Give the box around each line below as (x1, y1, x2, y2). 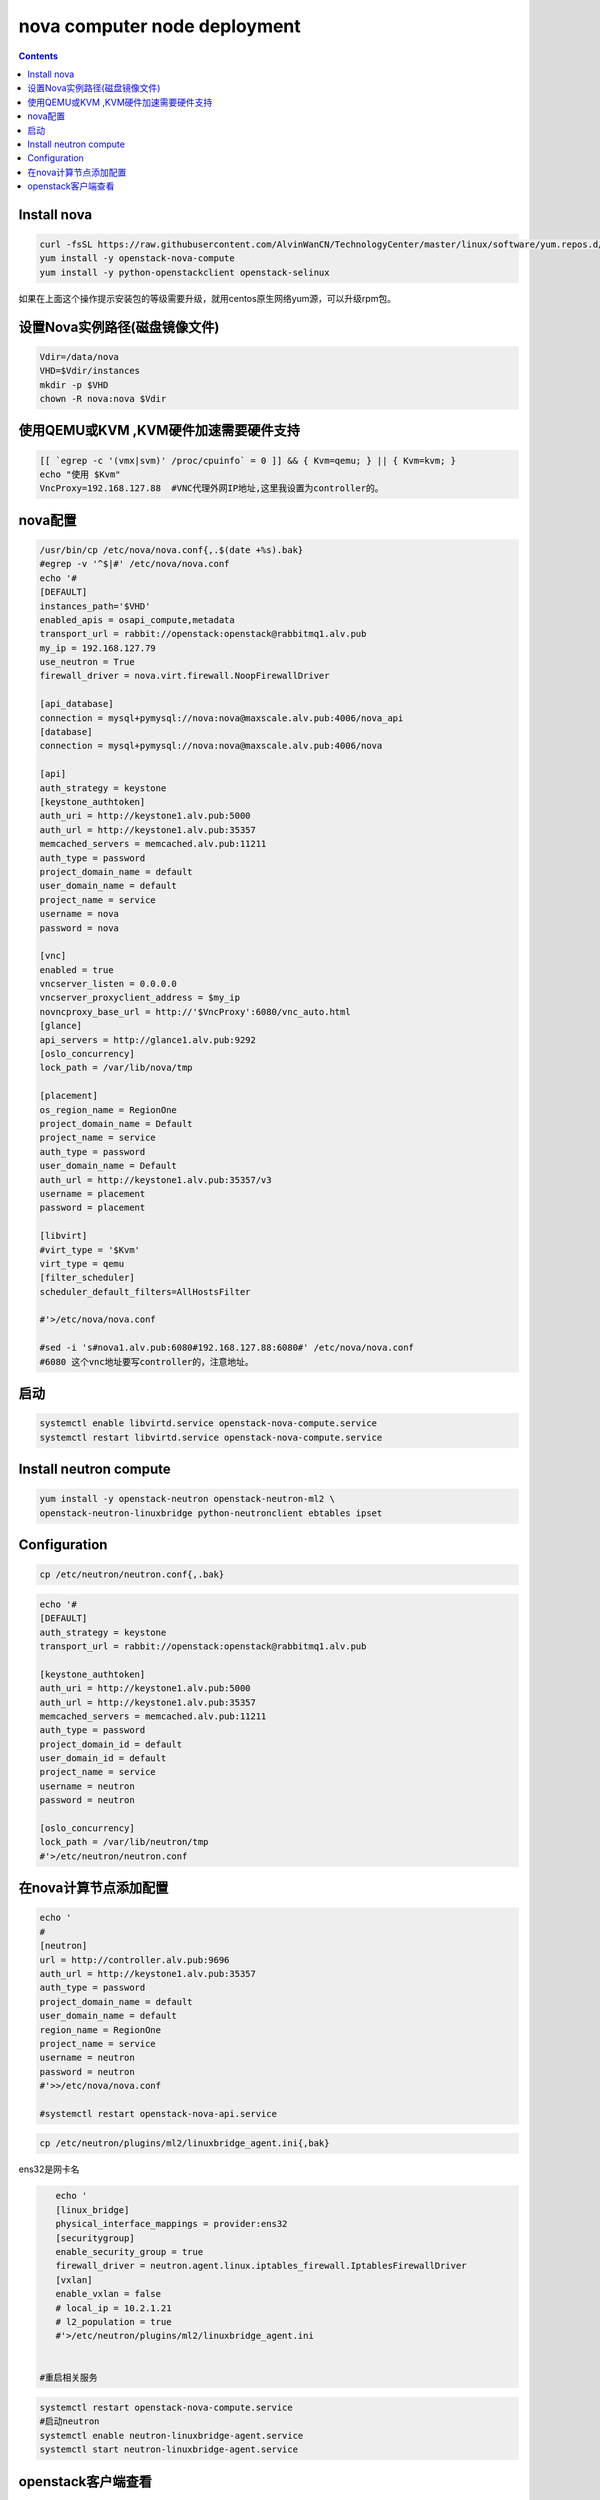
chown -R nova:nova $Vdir (39, 393, 167, 404)
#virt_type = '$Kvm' (39, 1244, 140, 1255)
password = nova (39, 922, 120, 934)
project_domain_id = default (39, 1738, 183, 1750)
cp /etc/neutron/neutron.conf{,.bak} (39, 1569, 225, 1580)
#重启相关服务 (39, 2372, 99, 2384)
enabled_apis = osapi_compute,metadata (39, 614, 235, 625)
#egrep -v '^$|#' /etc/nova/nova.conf (39, 558, 230, 570)
